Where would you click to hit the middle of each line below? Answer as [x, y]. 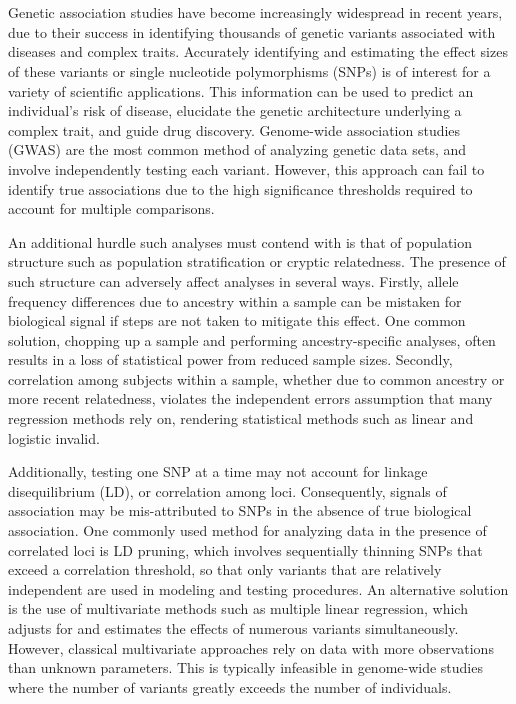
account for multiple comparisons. [111, 208]
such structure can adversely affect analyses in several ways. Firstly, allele [233, 280]
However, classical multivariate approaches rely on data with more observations [251, 647]
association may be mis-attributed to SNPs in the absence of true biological [240, 510]
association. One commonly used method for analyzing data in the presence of [247, 530]
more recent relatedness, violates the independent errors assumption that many [250, 398]
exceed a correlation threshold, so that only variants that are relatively [225, 569]
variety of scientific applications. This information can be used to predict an [241, 90]
